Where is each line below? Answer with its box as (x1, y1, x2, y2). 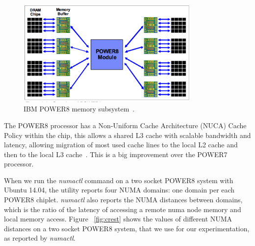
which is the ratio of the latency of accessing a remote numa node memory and (4, 204, 241, 214)
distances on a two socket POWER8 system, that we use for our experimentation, (4, 223, 250, 233)
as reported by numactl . (4, 233, 76, 243)
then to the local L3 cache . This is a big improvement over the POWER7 (4, 149, 228, 159)
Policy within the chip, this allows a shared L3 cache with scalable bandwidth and (4, 130, 251, 140)
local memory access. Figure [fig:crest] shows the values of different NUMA (4, 214, 232, 224)
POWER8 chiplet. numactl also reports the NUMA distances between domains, (4, 194, 243, 205)
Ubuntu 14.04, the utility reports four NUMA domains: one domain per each (4, 185, 235, 195)
